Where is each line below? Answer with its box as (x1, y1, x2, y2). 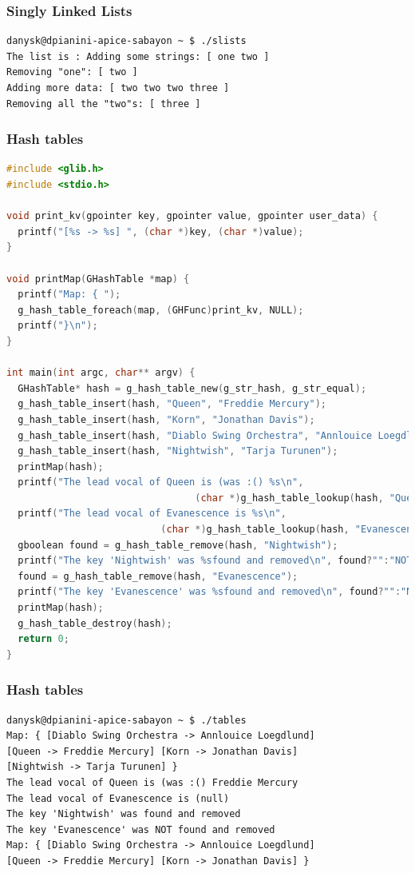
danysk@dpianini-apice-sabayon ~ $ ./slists (6, 35, 247, 47)
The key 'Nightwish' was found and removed (6, 808, 241, 820)
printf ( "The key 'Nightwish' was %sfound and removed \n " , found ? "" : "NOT (18, 555, 413, 567)
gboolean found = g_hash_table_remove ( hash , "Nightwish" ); (18, 539, 338, 551)
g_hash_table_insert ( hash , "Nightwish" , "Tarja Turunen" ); (18, 445, 338, 457)
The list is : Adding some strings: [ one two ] (6, 50, 270, 62)
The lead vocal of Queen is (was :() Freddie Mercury (6, 777, 298, 788)
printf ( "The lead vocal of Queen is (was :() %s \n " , (18, 476, 304, 488)
